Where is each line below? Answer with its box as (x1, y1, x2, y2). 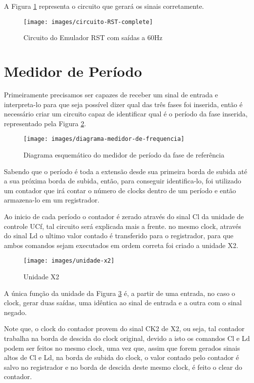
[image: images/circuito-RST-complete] (23, 18, 153, 25)
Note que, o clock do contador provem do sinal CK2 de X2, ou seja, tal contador (4, 323, 245, 334)
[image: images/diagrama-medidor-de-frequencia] (23, 135, 185, 143)
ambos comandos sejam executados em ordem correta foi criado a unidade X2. (4, 240, 238, 250)
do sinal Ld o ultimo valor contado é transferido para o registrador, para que (4, 230, 233, 241)
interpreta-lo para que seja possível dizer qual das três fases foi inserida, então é (4, 99, 243, 109)
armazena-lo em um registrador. (4, 195, 100, 205)
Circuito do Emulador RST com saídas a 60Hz (23, 32, 163, 43)
